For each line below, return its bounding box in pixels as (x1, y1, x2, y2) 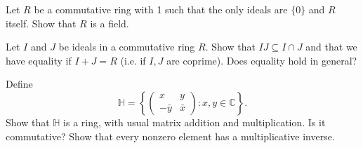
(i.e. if (120, 53, 146, 67)
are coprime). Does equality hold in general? (166, 53, 357, 67)
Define (6, 76, 33, 91)
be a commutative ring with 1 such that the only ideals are (34, 2, 288, 16)
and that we (305, 39, 357, 54)
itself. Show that (6, 15, 77, 30)
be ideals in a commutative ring (58, 39, 195, 54)
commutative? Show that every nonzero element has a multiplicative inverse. (6, 128, 335, 143)
